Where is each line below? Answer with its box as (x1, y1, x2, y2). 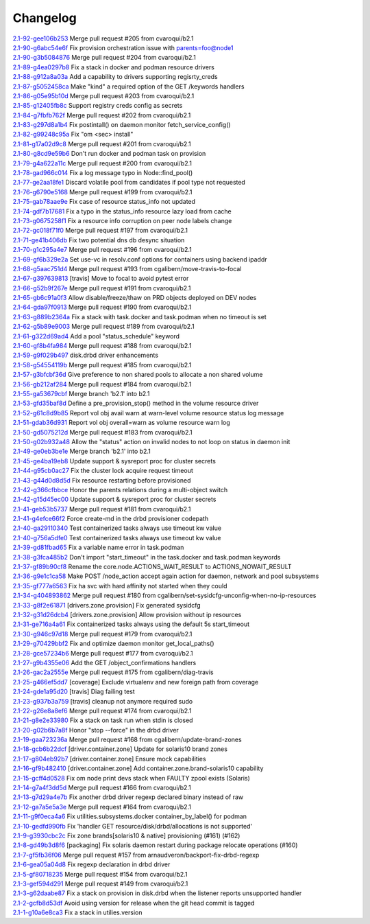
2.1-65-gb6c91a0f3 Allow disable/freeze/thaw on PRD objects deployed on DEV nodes (12, 294, 257, 302)
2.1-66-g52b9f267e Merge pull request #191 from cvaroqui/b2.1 (12, 284, 191, 292)
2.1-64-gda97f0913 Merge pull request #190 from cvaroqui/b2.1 (12, 303, 192, 312)
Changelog (12, 10, 77, 25)
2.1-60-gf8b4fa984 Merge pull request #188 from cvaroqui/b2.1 (12, 342, 192, 350)
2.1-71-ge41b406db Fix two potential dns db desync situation (12, 235, 185, 244)
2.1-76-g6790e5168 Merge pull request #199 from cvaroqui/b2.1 (12, 187, 193, 196)
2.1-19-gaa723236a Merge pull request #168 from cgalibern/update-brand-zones (12, 735, 243, 744)
